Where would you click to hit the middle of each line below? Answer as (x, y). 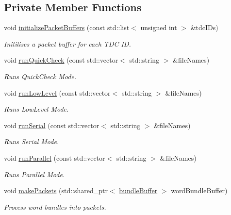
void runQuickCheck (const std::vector (61, 60)
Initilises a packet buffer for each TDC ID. (67, 43)
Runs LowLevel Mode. (36, 109)
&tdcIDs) (204, 27)
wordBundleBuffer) (199, 190)
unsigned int (159, 27)
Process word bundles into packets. (55, 207)
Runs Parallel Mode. (34, 174)
